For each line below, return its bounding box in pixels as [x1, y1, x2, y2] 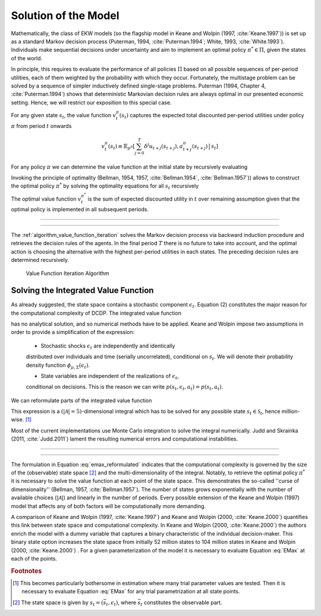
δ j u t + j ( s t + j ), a [143, 142, 184, 151]
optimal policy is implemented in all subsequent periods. [11, 206, 149, 213]
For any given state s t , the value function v [11, 111, 116, 120]
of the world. [11, 54, 43, 62]
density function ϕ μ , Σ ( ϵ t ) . [26, 361, 90, 370]
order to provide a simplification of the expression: [11, 329, 135, 336]
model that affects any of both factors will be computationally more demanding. [11, 502, 206, 509]
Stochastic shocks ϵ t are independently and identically [40, 342, 175, 351]
